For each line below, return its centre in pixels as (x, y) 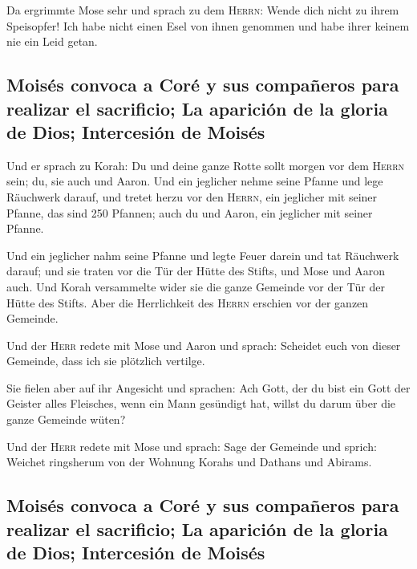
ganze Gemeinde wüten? (66, 419)
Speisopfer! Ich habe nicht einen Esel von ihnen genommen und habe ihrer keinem (208, 25)
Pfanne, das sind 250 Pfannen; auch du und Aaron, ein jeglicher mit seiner (190, 212)
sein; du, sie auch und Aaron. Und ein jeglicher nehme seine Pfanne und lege (195, 181)
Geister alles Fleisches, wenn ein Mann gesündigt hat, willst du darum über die (201, 403)
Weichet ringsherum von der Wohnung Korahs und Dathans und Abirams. (189, 462)
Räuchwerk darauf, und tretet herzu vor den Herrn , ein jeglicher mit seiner (192, 196)
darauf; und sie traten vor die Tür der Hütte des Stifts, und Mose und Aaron (196, 271)
